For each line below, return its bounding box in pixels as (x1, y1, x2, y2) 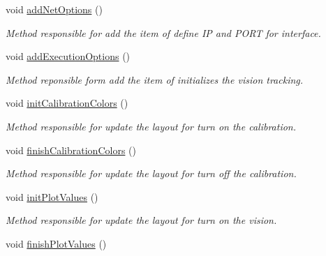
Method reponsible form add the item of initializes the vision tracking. (6, 72, 304, 86)
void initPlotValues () (6, 189, 98, 204)
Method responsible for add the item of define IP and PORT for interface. (6, 25, 321, 40)
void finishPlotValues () (6, 236, 107, 250)
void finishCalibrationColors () (6, 142, 136, 157)
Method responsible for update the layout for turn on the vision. (6, 213, 277, 227)
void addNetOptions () (6, 2, 103, 16)
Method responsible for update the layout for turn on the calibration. (6, 119, 297, 133)
